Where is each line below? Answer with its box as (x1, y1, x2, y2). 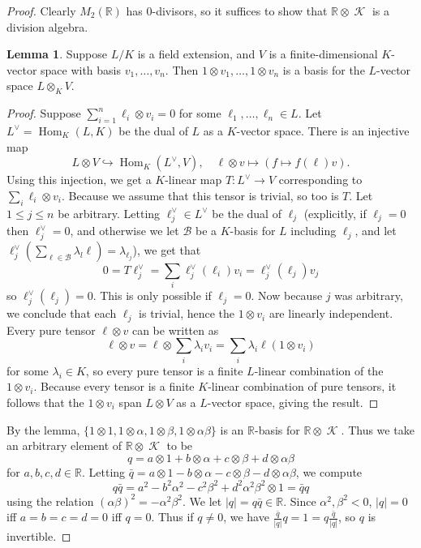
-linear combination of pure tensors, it (208, 378, 397, 395)
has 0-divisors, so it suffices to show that (126, 2, 328, 19)
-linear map (165, 171, 222, 188)
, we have (223, 508, 269, 525)
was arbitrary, (334, 287, 403, 304)
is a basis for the (282, 61, 365, 78)
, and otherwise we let (70, 222, 179, 239)
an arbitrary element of (6, 437, 122, 454)
